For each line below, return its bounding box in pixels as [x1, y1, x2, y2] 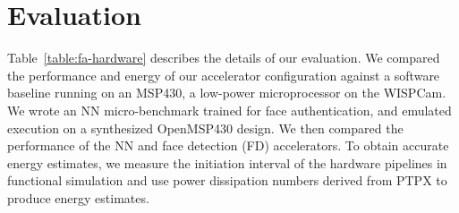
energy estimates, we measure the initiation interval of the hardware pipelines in [7, 153, 447, 172]
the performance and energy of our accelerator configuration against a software [7, 65, 440, 84]
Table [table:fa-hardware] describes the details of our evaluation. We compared [7, 48, 440, 67]
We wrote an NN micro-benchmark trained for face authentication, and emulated [7, 100, 452, 119]
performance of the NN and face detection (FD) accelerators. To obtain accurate [7, 136, 449, 155]
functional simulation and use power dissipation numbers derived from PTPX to [7, 171, 447, 190]
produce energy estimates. [7, 188, 149, 207]
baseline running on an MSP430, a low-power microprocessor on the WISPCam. [7, 83, 446, 102]
